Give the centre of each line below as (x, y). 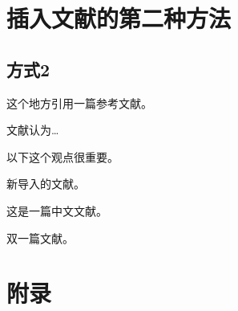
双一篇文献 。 (40, 237)
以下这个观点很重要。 (63, 156)
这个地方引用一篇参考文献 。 (79, 102)
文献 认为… (33, 130)
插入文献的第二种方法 (119, 18)
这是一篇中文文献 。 (57, 210)
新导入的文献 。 (46, 184)
